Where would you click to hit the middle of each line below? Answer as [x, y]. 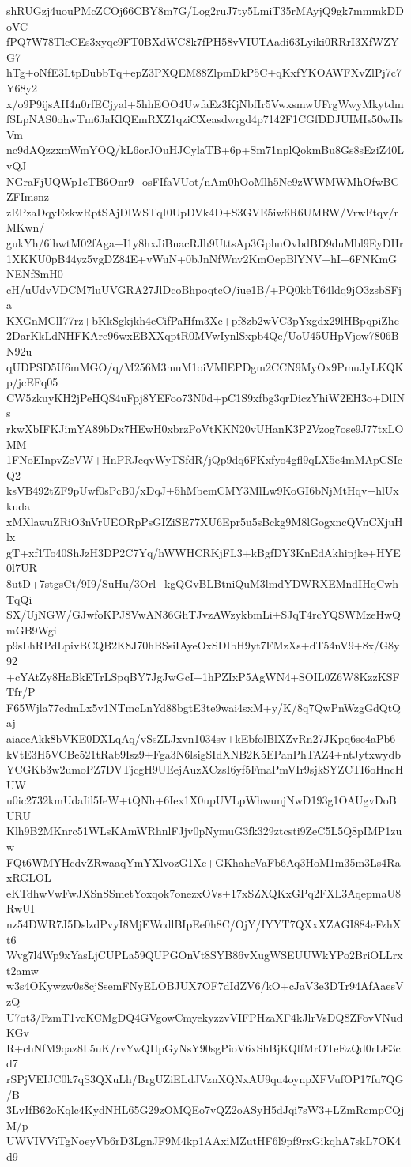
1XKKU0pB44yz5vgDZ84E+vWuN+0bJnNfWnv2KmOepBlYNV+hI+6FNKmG [202, 258]
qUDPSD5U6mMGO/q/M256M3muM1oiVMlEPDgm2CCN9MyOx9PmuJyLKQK [205, 366]
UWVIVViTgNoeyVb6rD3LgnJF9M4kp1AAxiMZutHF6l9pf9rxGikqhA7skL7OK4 [204, 1141]
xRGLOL [29, 877]
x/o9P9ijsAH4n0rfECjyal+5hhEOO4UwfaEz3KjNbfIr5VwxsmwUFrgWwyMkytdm [205, 103]
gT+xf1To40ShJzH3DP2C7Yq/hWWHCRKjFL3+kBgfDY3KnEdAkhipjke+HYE [204, 552]
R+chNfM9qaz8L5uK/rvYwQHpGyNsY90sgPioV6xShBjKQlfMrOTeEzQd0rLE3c [204, 1047]
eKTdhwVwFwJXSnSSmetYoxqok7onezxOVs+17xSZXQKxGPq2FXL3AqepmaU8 [204, 892]
